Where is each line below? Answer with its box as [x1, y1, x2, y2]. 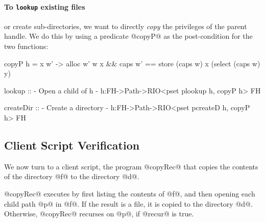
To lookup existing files [4, 1, 85, 12]
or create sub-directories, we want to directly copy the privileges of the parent [4, 20, 247, 31]
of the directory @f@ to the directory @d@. [4, 171, 139, 182]
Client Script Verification [4, 137, 140, 153]
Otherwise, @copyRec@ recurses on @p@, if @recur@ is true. [4, 208, 194, 219]
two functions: [4, 41, 49, 52]
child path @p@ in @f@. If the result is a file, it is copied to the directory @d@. [4, 198, 253, 209]
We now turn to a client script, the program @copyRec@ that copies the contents [4, 161, 258, 171]
